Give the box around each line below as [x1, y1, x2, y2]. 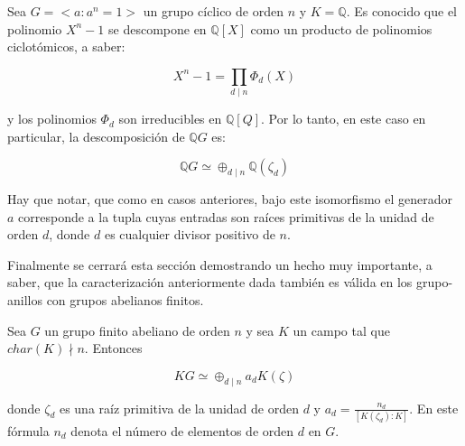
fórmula [7, 421, 50, 440]
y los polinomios [7, 109, 97, 128]
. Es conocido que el [346, 2, 458, 20]
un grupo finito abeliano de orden [44, 321, 230, 339]
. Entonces [84, 339, 143, 358]
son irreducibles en [118, 109, 222, 128]
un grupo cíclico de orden [143, 2, 284, 20]
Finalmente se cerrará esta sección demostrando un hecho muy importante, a [7, 255, 432, 274]
